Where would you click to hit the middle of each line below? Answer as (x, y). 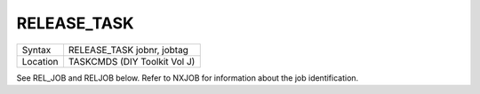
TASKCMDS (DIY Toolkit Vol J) (132, 61)
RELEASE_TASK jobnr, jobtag (128, 50)
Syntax (36, 50)
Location (40, 61)
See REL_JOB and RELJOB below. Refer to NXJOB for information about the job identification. (188, 78)
